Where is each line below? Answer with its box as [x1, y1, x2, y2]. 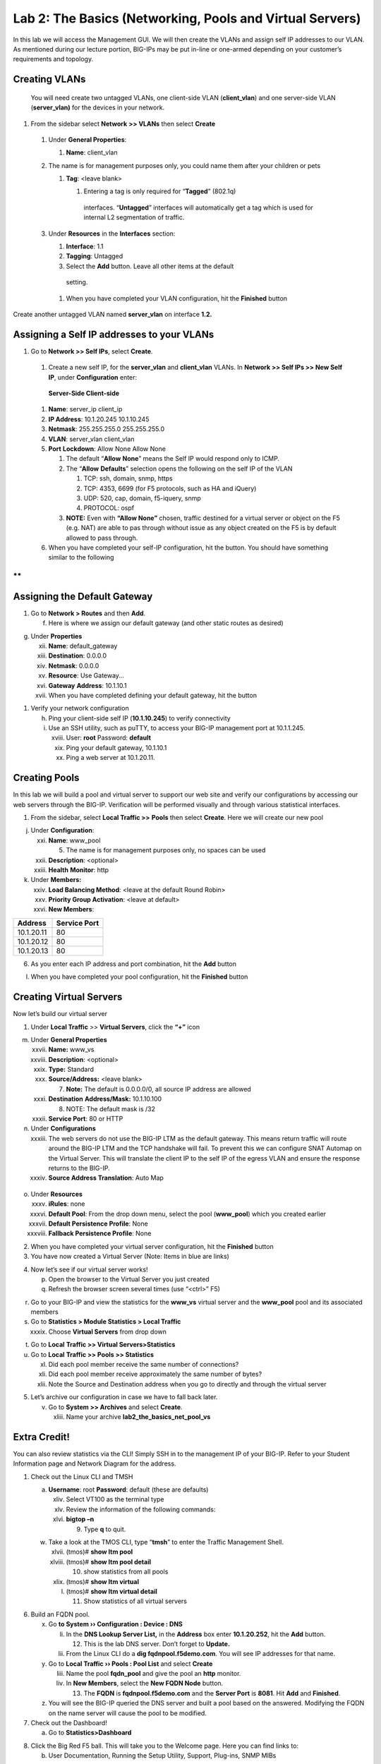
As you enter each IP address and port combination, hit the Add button [30, 960, 236, 968]
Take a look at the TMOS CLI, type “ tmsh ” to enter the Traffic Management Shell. [48, 1538, 284, 1547]
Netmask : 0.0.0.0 [48, 661, 99, 670]
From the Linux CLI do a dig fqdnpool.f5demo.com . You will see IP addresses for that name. [66, 1650, 335, 1658]
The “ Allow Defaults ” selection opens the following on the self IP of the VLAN [66, 464, 293, 473]
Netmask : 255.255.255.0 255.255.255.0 [48, 425, 165, 433]
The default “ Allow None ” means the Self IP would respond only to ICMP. [66, 454, 280, 463]
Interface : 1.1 [66, 242, 104, 250]
